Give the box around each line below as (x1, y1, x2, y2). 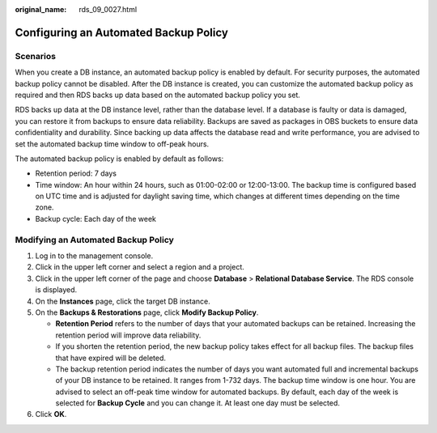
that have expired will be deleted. (55, 353, 166, 363)
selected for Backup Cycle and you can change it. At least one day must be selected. (55, 398, 340, 408)
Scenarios (15, 50, 57, 62)
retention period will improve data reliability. (55, 330, 202, 340)
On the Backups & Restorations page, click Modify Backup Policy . (35, 308, 259, 317)
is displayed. (35, 285, 78, 295)
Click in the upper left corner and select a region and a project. (35, 262, 244, 272)
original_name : (15, 5, 67, 14)
